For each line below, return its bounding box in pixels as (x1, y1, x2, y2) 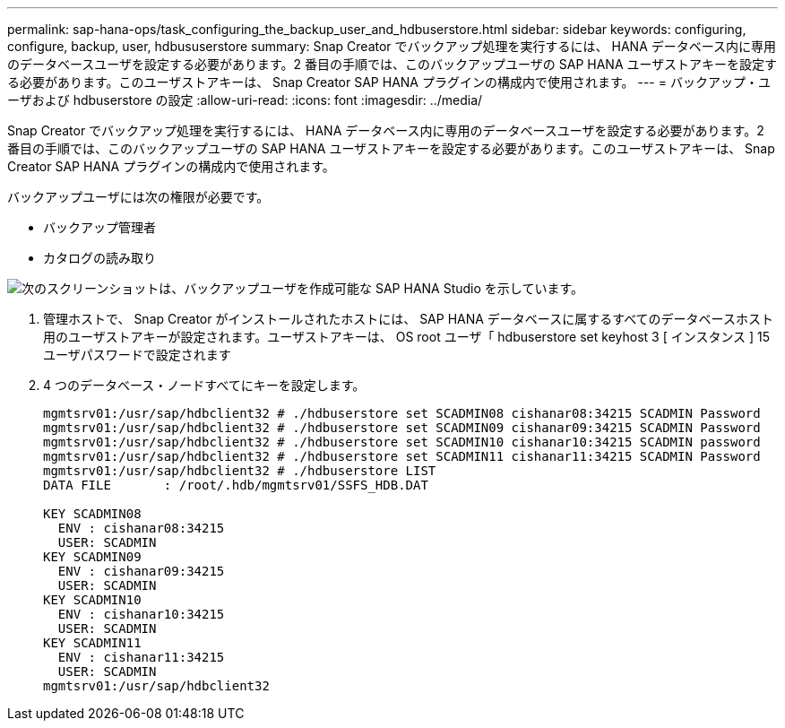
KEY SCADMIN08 (43, 507, 142, 521)
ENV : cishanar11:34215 (57, 650, 225, 664)
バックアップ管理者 (43, 220, 156, 235)
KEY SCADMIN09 (43, 550, 142, 564)
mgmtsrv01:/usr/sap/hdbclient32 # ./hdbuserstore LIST (43, 464, 436, 478)
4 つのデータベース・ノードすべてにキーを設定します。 (43, 377, 366, 393)
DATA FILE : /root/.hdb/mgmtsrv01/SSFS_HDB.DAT (43, 478, 428, 492)
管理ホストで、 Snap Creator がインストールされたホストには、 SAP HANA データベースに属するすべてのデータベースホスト (43, 311, 773, 326)
